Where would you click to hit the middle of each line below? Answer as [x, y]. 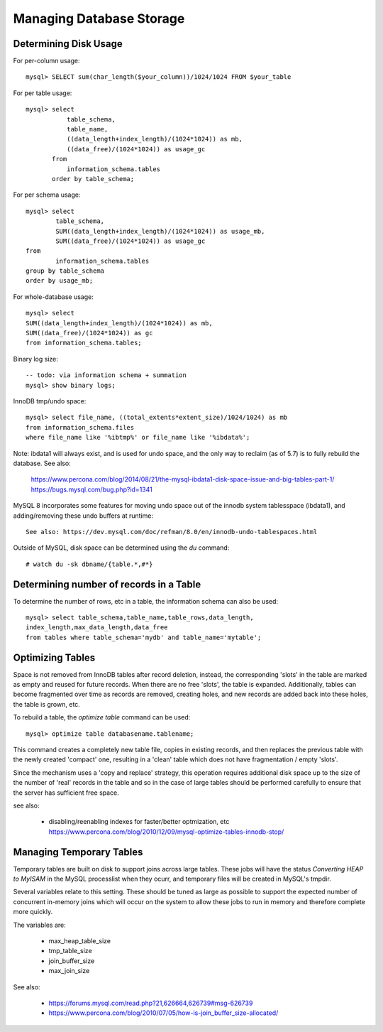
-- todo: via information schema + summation [106, 375]
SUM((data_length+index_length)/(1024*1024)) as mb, [119, 323]
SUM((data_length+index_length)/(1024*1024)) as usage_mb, [160, 231]
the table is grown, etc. [47, 704]
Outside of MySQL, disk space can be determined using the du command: [121, 548]
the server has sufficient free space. [66, 793]
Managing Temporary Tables [78, 852]
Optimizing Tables [54, 657]
